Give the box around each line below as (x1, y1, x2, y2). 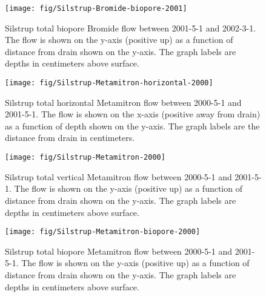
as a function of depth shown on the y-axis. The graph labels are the (5, 119, 260, 132)
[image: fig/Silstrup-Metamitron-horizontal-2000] (5, 79, 213, 88)
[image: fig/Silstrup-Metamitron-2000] (5, 153, 165, 162)
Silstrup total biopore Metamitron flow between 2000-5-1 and (5, 244, 233, 257)
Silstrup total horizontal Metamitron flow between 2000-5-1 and (5, 96, 242, 108)
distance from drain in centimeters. (5, 131, 135, 144)
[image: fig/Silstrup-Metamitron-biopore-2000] (5, 227, 201, 237)
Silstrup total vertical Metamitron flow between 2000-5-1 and (5, 170, 232, 183)
